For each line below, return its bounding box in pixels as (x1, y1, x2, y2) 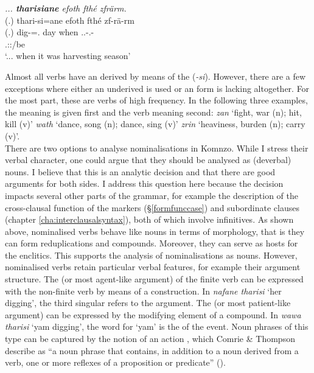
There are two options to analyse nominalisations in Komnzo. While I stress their (5, 141, 309, 154)
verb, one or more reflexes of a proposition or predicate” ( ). (5, 356, 226, 369)
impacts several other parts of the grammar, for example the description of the (5, 189, 299, 201)
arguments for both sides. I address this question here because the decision (5, 177, 284, 190)
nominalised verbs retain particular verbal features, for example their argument (5, 260, 301, 273)
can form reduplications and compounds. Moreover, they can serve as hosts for (5, 237, 298, 249)
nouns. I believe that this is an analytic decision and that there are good (5, 165, 276, 178)
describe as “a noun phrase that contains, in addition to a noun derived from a (5, 344, 299, 357)
